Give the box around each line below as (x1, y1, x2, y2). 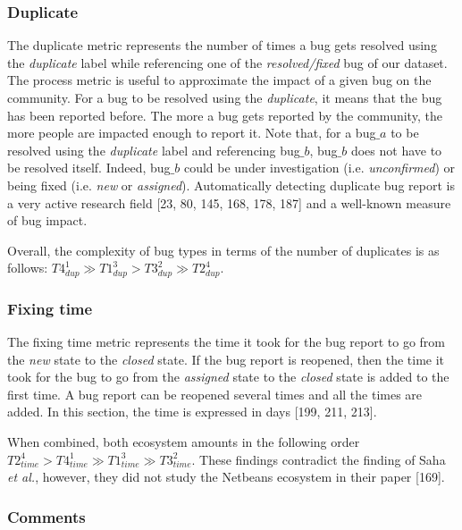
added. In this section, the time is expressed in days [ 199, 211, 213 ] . (7, 402, 377, 421)
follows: (7, 258, 48, 277)
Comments (7, 505, 86, 527)
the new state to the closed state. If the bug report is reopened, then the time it (7, 349, 445, 368)
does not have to (350, 140, 442, 159)
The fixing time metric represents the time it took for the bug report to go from (7, 332, 446, 351)
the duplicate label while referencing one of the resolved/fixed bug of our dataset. (7, 53, 448, 72)
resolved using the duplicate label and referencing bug (7, 140, 300, 159)
